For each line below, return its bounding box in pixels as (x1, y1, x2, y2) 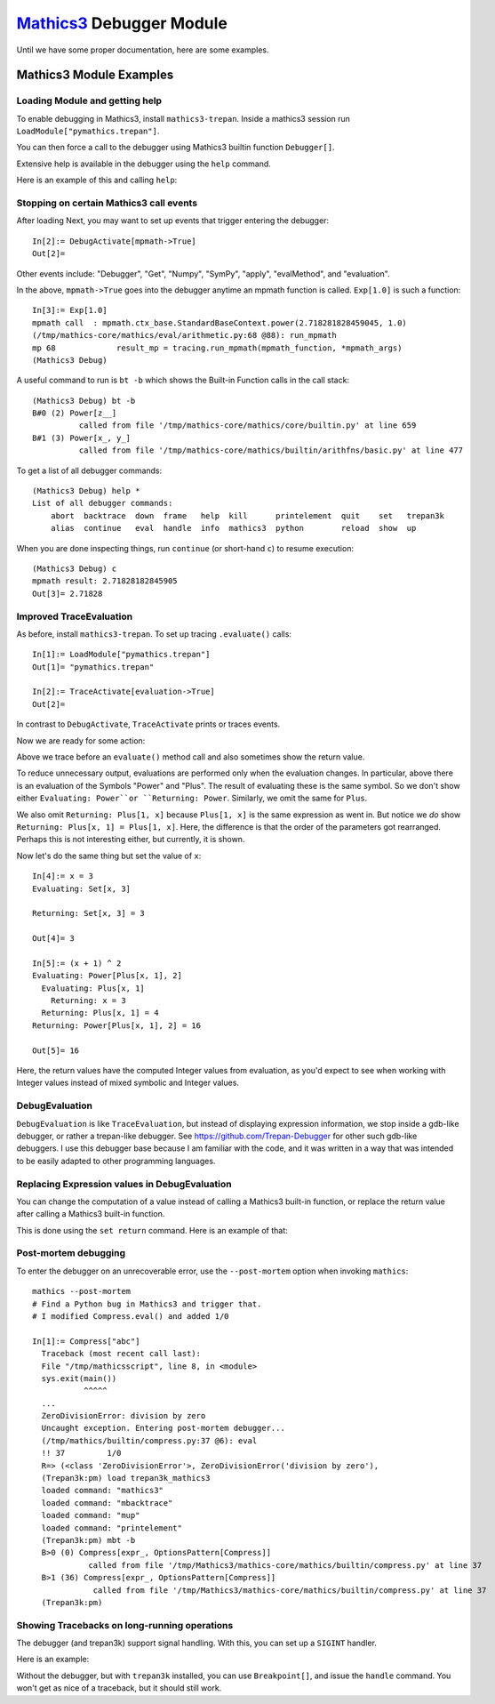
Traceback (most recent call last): (41, 1348, 202, 1359)
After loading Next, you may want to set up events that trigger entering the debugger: (16, 215, 329, 226)
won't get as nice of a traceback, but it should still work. (16, 1683, 222, 1693)
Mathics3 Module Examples (16, 68, 174, 83)
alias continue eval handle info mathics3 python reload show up (50, 523, 417, 534)
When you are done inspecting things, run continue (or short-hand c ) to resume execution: (16, 543, 355, 553)
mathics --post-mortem (32, 1286, 132, 1297)
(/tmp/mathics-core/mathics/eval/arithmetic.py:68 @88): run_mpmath (32, 330, 337, 341)
